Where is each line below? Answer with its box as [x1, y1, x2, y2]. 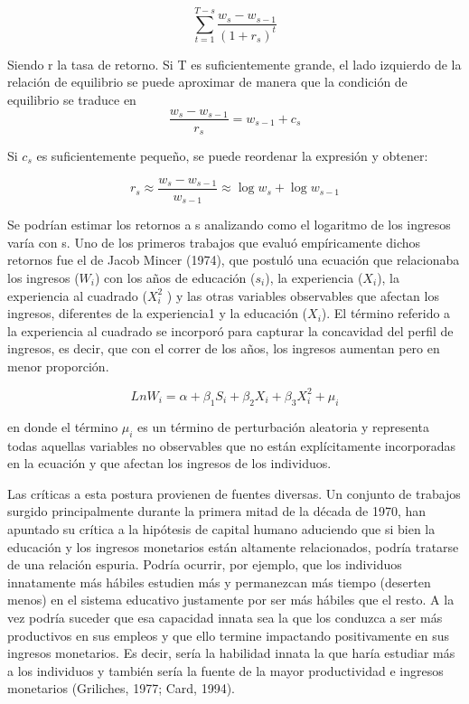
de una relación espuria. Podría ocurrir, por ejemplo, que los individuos [7, 555, 402, 574]
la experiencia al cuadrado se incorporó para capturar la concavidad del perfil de [7, 321, 454, 340]
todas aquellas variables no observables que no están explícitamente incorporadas [7, 436, 456, 455]
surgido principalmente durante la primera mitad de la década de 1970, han [7, 502, 427, 521]
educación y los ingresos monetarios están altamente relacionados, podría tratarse [7, 537, 459, 556]
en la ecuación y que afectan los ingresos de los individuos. [7, 454, 332, 473]
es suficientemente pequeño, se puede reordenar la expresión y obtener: [36, 146, 428, 165]
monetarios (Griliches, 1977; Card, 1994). [7, 679, 235, 698]
